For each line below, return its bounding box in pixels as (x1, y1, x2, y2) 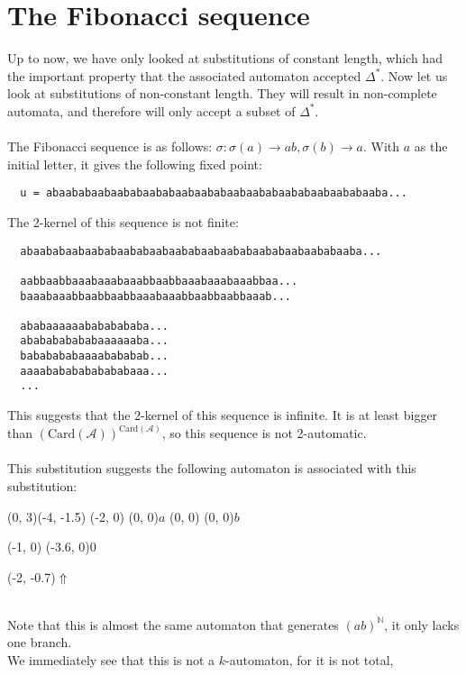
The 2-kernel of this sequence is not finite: (7, 212, 239, 231)
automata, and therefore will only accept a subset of (7, 101, 296, 120)
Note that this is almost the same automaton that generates (7, 615, 339, 634)
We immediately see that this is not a (7, 651, 215, 670)
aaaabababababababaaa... (20, 364, 169, 378)
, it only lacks (384, 615, 460, 634)
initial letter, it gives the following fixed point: (7, 154, 262, 173)
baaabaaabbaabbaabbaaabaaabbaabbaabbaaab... (20, 289, 291, 303)
